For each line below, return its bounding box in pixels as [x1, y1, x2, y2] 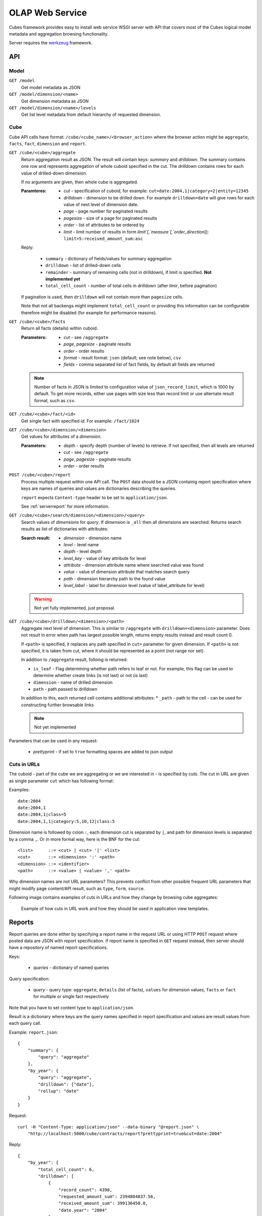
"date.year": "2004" [58, 1207, 108, 1213]
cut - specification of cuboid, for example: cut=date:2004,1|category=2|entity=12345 [64, 188, 249, 194]
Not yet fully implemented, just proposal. [34, 605, 115, 611]
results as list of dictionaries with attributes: [21, 526, 109, 532]
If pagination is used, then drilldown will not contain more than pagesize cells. [21, 294, 184, 300]
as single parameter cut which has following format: [9, 778, 114, 784]
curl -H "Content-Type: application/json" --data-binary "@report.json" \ [17, 1124, 199, 1129]
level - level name [64, 541, 99, 547]
